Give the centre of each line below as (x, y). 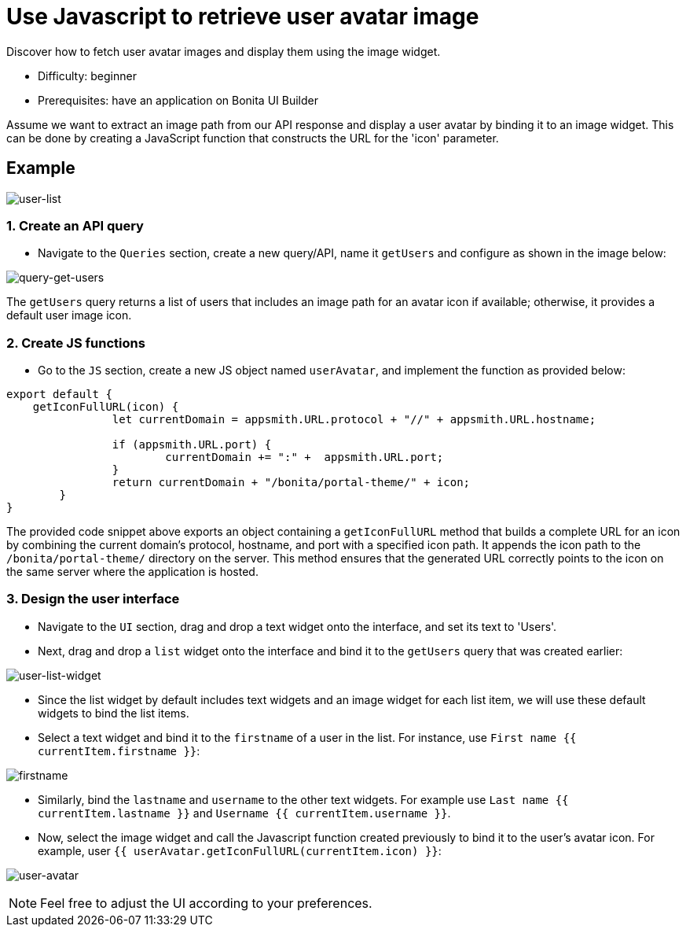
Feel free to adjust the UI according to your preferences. (206, 903)
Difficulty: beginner (87, 76)
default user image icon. (69, 315)
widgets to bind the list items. (114, 713)
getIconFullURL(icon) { (106, 407)
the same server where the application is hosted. (132, 572)
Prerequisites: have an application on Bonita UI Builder (178, 100)
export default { (59, 395)
